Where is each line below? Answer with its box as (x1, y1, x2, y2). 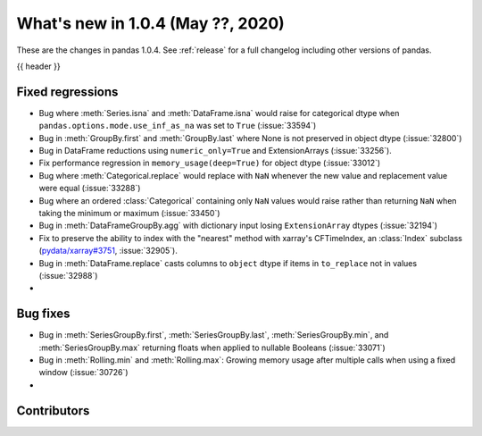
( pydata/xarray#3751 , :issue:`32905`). (38, 246, 178, 256)
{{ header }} (16, 61, 62, 71)
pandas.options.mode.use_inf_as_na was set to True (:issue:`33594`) (38, 121, 317, 131)
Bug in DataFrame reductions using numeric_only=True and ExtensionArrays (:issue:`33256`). (38, 146, 392, 156)
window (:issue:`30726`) (38, 367, 129, 378)
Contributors (16, 403, 90, 418)
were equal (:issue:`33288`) (38, 183, 141, 194)
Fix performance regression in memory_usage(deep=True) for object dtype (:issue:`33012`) (38, 157, 381, 169)
